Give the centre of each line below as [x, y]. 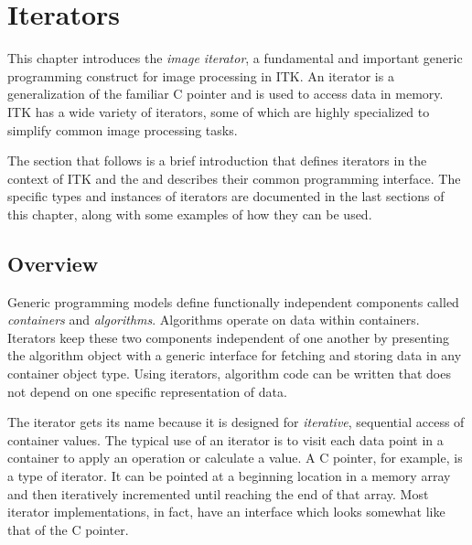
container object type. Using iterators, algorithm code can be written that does [229, 374]
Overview [53, 263]
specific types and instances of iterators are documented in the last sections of [226, 196]
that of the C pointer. [68, 529]
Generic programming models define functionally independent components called [233, 301]
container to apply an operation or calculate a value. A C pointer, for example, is [235, 458]
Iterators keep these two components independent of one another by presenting [229, 337]
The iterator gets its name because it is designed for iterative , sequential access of [236, 422]
